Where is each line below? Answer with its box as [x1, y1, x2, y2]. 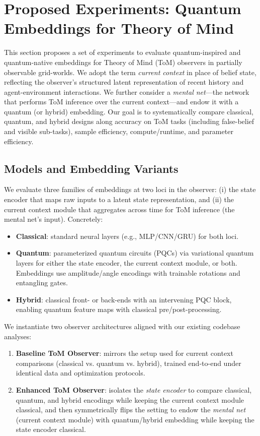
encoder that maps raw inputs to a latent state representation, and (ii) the [4, 194, 234, 205]
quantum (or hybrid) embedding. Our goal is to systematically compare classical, [4, 106, 253, 116]
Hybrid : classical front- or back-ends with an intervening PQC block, [16, 294, 232, 304]
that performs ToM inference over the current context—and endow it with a [4, 96, 239, 107]
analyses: [4, 331, 32, 341]
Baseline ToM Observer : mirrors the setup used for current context [16, 348, 233, 358]
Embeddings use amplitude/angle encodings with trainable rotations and [16, 267, 240, 278]
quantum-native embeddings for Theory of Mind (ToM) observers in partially [4, 56, 242, 67]
